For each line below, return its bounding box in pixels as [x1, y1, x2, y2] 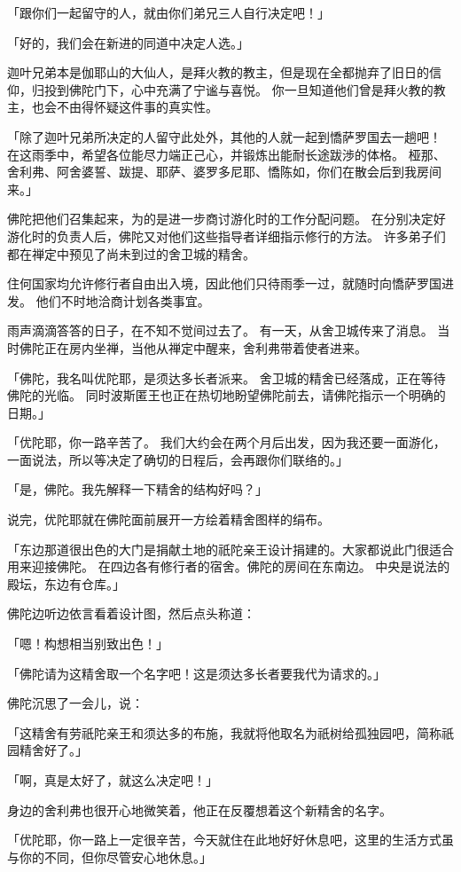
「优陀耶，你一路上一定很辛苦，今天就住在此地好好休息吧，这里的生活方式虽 [7, 830, 454, 849]
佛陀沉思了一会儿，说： [7, 694, 144, 712]
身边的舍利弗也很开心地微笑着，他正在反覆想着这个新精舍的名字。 [7, 800, 392, 819]
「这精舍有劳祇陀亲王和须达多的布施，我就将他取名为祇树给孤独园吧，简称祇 [7, 723, 454, 742]
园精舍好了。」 [7, 741, 88, 759]
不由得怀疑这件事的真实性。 [56, 98, 218, 116]
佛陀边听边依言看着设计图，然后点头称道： [7, 604, 255, 623]
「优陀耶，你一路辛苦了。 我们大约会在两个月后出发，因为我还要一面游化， [7, 433, 446, 452]
